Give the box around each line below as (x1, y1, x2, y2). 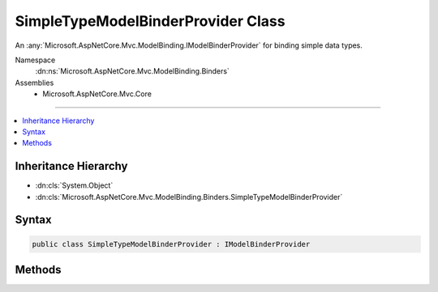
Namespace (15, 55, 56, 65)
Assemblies (15, 78, 54, 87)
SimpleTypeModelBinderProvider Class (15, 12, 286, 30)
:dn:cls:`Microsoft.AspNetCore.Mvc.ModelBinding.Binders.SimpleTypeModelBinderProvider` (35, 192, 343, 201)
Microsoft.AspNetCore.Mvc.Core (42, 89, 152, 99)
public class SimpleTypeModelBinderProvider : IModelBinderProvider (32, 239, 311, 248)
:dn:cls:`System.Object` (35, 180, 114, 190)
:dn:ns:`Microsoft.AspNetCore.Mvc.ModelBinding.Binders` (35, 66, 230, 76)
